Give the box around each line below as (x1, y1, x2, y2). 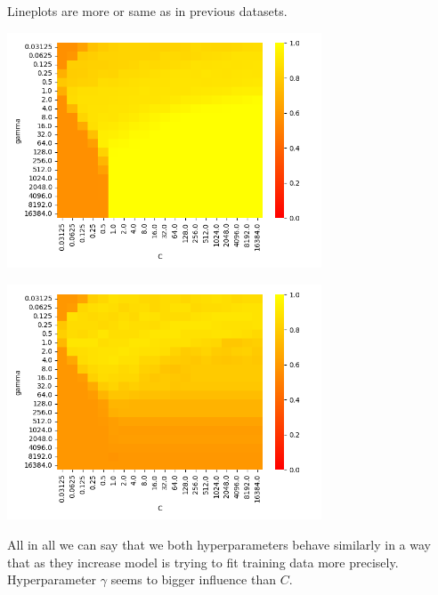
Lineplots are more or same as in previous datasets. (7, 2, 288, 20)
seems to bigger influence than (110, 570, 276, 589)
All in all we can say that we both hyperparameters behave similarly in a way (7, 535, 431, 553)
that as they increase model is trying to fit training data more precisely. (7, 552, 399, 571)
